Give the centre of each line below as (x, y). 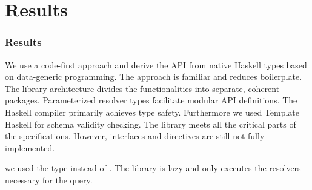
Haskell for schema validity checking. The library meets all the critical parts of (151, 124)
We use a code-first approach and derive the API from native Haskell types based (156, 64)
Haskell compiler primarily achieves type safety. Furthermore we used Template (152, 112)
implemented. (30, 147)
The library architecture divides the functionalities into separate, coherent (142, 88)
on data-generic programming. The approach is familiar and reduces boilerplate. (154, 77)
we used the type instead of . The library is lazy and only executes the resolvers (153, 168)
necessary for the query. (49, 179)
